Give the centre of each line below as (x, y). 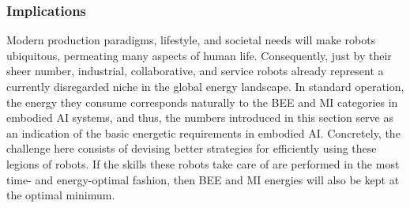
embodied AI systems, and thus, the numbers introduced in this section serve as (200, 117)
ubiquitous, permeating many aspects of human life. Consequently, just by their (199, 55)
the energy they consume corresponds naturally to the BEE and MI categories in (202, 102)
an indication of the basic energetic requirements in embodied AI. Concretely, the (203, 132)
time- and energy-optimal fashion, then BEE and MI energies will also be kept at (203, 179)
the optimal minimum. (61, 195)
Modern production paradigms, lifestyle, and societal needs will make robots (191, 40)
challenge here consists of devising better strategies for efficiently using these (192, 148)
